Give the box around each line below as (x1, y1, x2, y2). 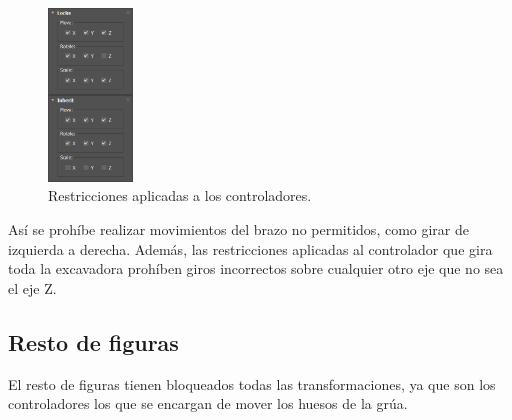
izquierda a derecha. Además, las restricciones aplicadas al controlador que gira (8, 238, 493, 259)
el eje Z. (8, 277, 57, 298)
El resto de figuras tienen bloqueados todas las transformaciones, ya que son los (8, 373, 496, 394)
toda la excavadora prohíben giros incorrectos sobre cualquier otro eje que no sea (8, 258, 504, 279)
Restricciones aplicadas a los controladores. (48, 185, 312, 206)
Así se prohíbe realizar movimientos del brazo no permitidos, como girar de (8, 218, 470, 239)
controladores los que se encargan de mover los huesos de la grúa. (8, 393, 408, 414)
